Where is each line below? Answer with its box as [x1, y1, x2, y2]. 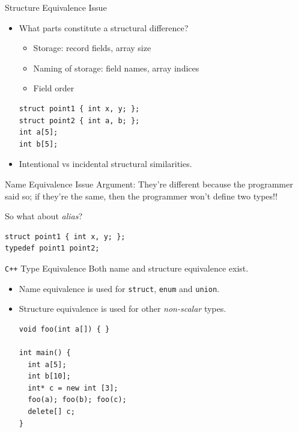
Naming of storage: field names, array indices [33, 61, 199, 74]
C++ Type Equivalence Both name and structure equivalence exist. [5, 261, 249, 274]
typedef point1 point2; [5, 244, 100, 253]
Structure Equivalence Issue [5, 1, 107, 13]
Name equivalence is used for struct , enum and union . [19, 282, 219, 294]
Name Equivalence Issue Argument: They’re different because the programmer [5, 177, 293, 190]
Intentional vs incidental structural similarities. [19, 157, 192, 170]
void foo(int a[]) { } [19, 324, 110, 333]
